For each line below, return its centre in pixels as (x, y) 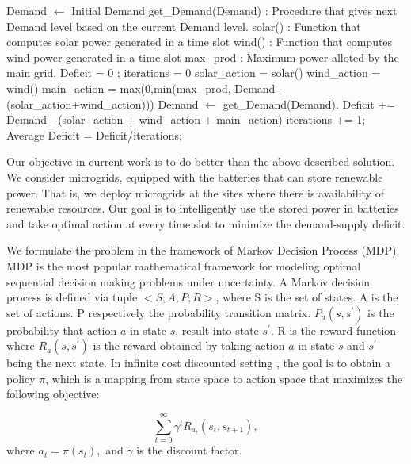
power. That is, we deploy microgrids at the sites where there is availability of (195, 192)
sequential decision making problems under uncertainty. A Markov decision (188, 281)
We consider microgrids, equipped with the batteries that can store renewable (195, 176)
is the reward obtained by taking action (189, 345)
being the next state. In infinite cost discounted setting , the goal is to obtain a (198, 363)
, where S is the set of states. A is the (307, 297)
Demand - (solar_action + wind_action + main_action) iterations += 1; (186, 119)
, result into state (217, 330)
